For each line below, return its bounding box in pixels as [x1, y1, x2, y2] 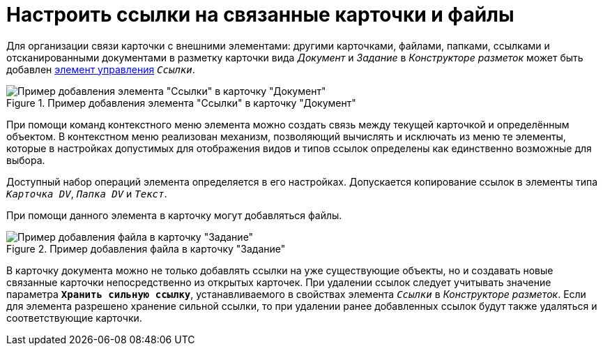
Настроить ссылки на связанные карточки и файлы [6, 3, 514, 27]
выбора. [6, 154, 45, 166]
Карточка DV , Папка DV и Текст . [6, 187, 167, 200]
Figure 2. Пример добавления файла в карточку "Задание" [6, 242, 286, 255]
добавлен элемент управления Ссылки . [6, 63, 195, 75]
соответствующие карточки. [6, 311, 142, 324]
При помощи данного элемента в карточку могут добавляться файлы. [6, 209, 342, 221]
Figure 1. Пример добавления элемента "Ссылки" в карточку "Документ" [6, 96, 356, 109]
